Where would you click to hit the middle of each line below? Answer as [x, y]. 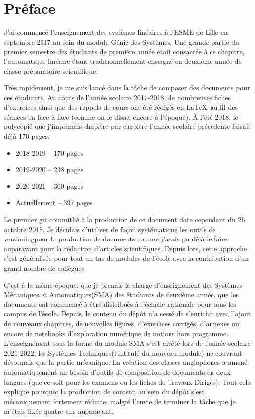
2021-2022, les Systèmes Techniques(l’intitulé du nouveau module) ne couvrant [123, 352]
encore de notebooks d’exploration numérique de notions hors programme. [116, 333]
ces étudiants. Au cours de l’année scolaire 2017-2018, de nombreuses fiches [118, 97]
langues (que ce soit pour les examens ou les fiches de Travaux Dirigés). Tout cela [127, 382]
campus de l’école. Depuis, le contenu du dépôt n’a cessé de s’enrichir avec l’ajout [127, 314]
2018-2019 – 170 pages [49, 152]
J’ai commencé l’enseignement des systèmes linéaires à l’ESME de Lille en [116, 32]
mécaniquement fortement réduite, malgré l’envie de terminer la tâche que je [120, 401]
